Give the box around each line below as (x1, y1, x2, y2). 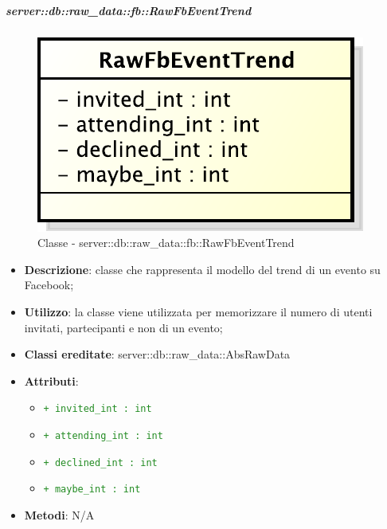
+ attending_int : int (43, 429, 163, 441)
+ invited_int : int (43, 403, 152, 415)
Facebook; (24, 276, 74, 293)
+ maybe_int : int (43, 484, 141, 496)
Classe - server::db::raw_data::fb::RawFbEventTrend (37, 234, 295, 251)
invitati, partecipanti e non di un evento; (24, 319, 223, 335)
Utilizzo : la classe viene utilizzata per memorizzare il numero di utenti (24, 303, 373, 319)
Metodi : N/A (24, 506, 95, 523)
